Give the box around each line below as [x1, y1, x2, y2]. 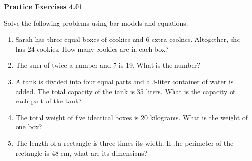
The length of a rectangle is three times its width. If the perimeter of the [15, 138, 233, 148]
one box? [15, 121, 42, 132]
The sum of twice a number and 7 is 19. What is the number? [15, 60, 200, 70]
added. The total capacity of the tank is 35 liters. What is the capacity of [15, 86, 235, 96]
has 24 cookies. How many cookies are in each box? [15, 43, 169, 54]
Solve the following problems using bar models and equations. [4, 18, 188, 28]
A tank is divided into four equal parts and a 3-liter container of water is [15, 76, 233, 86]
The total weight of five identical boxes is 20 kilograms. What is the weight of [15, 112, 248, 122]
